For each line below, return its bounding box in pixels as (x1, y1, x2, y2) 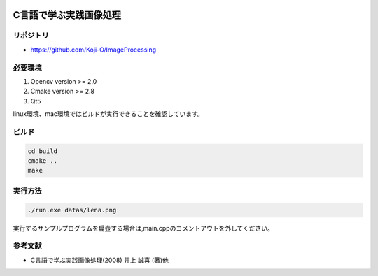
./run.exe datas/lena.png (27, 206, 117, 214)
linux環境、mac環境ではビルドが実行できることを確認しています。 (13, 110, 204, 118)
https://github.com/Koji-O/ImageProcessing (30, 45, 157, 54)
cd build (27, 147, 58, 155)
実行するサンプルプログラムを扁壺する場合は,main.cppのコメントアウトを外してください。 (13, 224, 274, 232)
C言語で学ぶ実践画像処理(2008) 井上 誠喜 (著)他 (30, 256, 169, 264)
